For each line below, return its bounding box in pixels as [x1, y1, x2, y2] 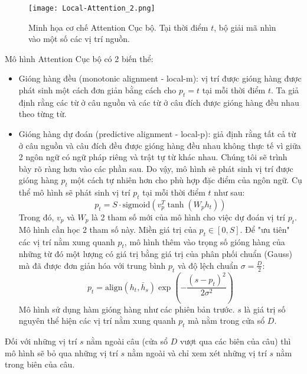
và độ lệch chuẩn [178, 259, 238, 271]
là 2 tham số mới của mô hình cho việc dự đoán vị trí [92, 210, 286, 223]
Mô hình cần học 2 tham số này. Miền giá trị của [18, 223, 197, 235]
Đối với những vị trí [5, 335, 77, 347]
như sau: [214, 186, 245, 199]
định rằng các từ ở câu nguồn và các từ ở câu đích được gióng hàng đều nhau [18, 96, 299, 108]
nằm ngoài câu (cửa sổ [86, 335, 168, 347]
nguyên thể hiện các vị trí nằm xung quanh [18, 314, 176, 327]
